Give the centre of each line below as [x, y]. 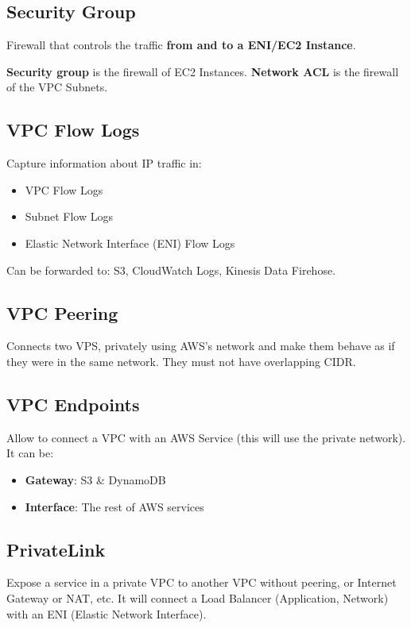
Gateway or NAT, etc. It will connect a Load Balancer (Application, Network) [198, 597]
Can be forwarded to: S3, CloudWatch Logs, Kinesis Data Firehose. [171, 270]
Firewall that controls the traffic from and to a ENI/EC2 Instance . [181, 45]
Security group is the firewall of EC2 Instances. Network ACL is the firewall [203, 71]
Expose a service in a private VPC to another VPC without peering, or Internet [202, 582]
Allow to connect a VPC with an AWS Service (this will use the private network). [206, 437]
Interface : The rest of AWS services [114, 506]
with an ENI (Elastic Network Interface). [107, 613]
